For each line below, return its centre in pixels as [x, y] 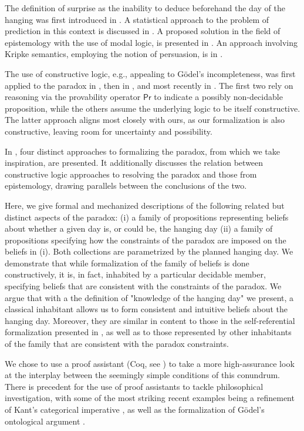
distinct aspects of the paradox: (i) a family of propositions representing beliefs [147, 217]
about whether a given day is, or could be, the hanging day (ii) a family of [139, 228]
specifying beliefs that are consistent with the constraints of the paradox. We [143, 286]
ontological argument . [45, 421]
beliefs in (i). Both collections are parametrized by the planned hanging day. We [149, 251]
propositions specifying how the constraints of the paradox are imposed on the [146, 240]
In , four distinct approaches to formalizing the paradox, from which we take [142, 151]
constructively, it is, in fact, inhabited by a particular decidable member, [135, 274]
